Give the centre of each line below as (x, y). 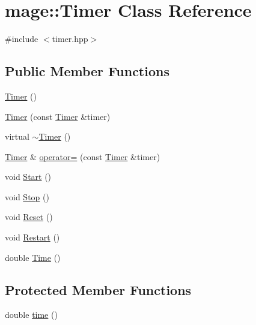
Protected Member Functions (98, 289)
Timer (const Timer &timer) (58, 116)
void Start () (28, 177)
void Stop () (27, 196)
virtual (17, 136)
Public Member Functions (87, 71)
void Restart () (32, 237)
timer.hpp (70, 39)
